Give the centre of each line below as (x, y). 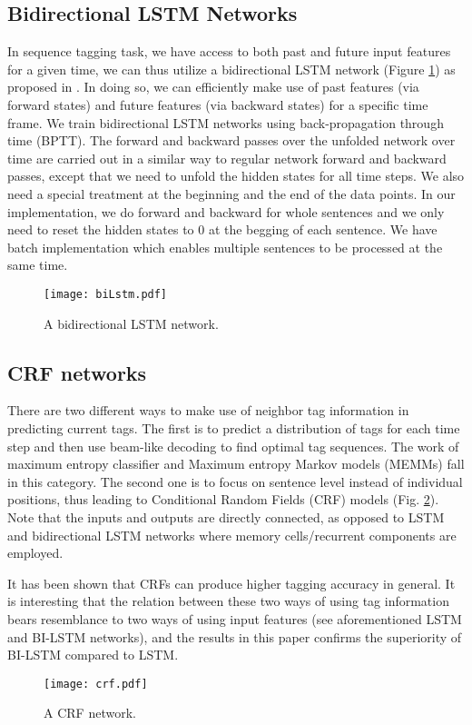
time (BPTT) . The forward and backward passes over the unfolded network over (231, 140)
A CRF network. (90, 713)
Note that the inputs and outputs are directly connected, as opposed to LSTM (226, 516)
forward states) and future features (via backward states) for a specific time (218, 104)
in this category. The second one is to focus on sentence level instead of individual (235, 481)
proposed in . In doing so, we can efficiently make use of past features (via (213, 87)
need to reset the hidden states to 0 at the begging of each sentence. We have (222, 229)
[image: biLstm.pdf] (106, 294)
